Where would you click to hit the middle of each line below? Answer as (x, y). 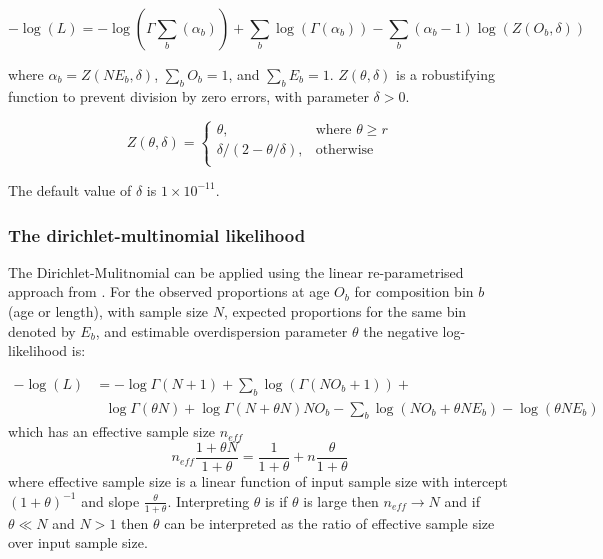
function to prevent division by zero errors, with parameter (188, 95)
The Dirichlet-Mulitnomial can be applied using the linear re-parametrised (236, 271)
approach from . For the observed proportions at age (169, 291)
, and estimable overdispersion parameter (221, 330)
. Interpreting (208, 500)
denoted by (42, 330)
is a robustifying (445, 74)
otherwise (344, 149)
